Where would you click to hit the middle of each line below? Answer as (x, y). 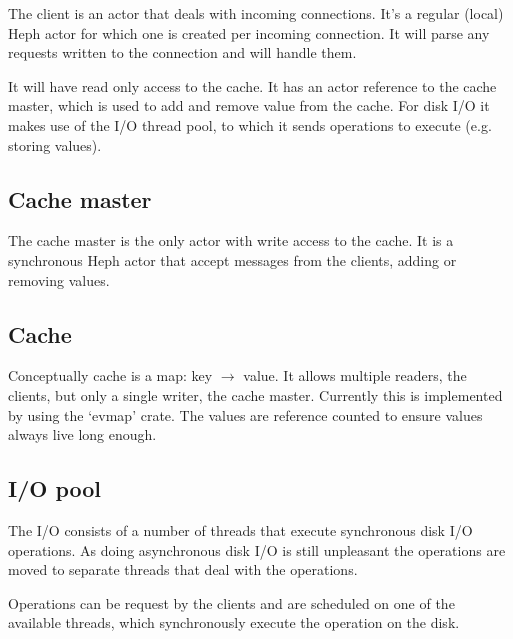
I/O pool (55, 488)
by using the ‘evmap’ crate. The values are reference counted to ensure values (245, 414)
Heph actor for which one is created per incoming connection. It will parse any (249, 32)
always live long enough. (82, 434)
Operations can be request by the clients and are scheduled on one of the (231, 602)
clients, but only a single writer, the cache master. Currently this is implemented (255, 394)
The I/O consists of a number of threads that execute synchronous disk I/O (240, 529)
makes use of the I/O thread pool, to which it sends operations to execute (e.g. (250, 124)
